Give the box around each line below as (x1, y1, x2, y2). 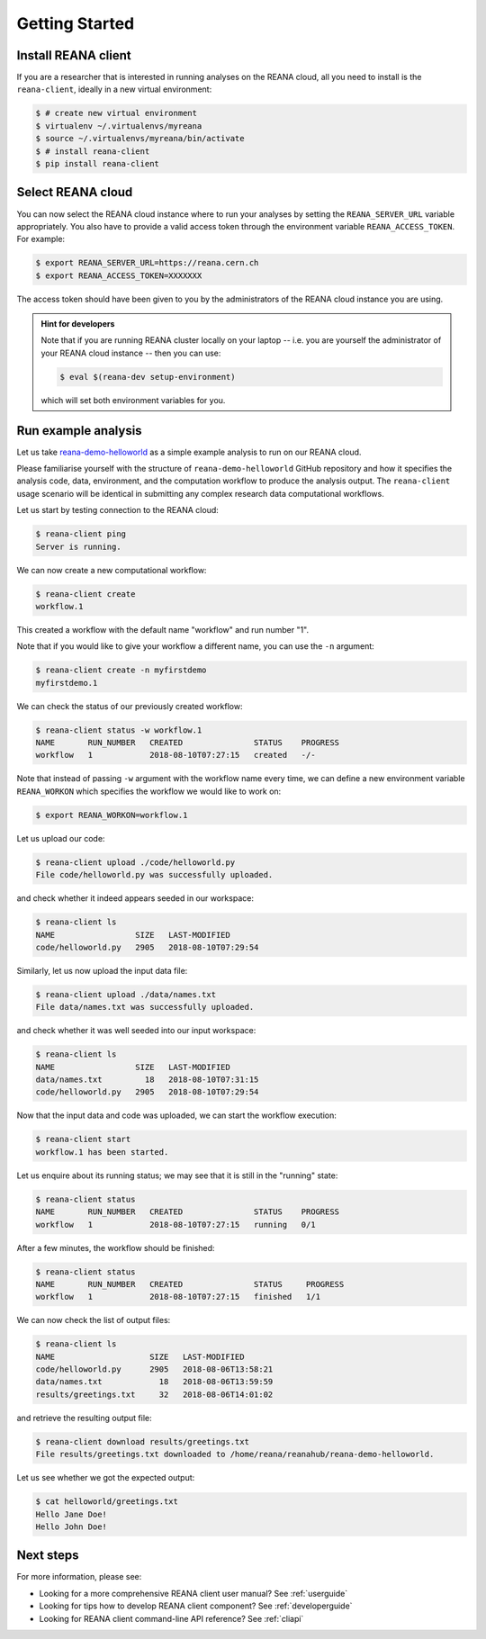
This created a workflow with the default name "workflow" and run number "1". (16, 624, 310, 635)
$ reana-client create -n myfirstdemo (35, 665, 207, 675)
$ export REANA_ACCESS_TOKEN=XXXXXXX (35, 270, 202, 281)
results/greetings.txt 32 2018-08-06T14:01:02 (35, 1389, 274, 1400)
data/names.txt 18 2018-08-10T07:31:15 (35, 1075, 259, 1085)
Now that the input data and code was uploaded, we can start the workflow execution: (16, 1110, 337, 1121)
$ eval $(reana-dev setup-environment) (59, 372, 236, 382)
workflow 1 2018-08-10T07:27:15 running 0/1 (35, 1220, 316, 1229)
